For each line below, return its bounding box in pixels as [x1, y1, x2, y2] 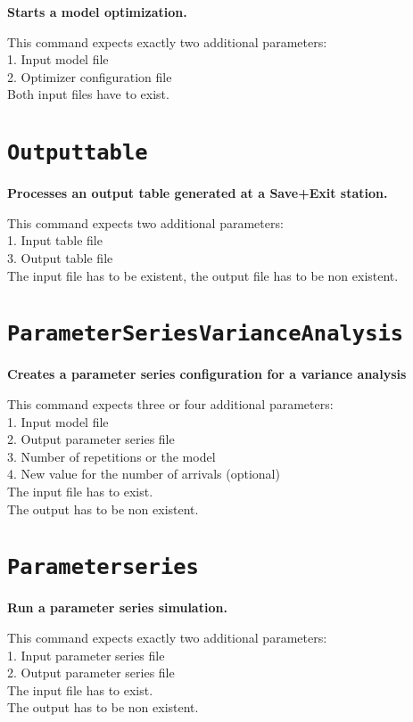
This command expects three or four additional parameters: [7, 395, 334, 414]
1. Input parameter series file [7, 645, 165, 664]
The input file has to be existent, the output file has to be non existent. [7, 266, 399, 284]
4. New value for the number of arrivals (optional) [7, 464, 280, 483]
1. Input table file [7, 231, 103, 250]
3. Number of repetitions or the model [7, 447, 216, 465]
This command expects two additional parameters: [7, 213, 284, 232]
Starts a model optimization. [7, 3, 187, 21]
